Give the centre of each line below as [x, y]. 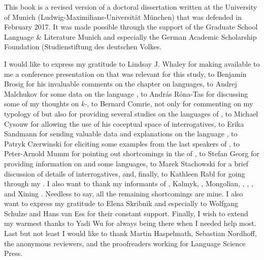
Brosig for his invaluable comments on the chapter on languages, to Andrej [121, 84]
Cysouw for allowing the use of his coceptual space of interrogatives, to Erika [124, 123]
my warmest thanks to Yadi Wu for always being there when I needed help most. [130, 223]
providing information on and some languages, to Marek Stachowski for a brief [126, 163]
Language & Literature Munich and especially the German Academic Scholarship [130, 36]
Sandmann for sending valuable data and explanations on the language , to [121, 134]
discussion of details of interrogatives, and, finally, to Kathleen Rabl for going [125, 173]
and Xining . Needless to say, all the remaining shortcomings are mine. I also [124, 193]
